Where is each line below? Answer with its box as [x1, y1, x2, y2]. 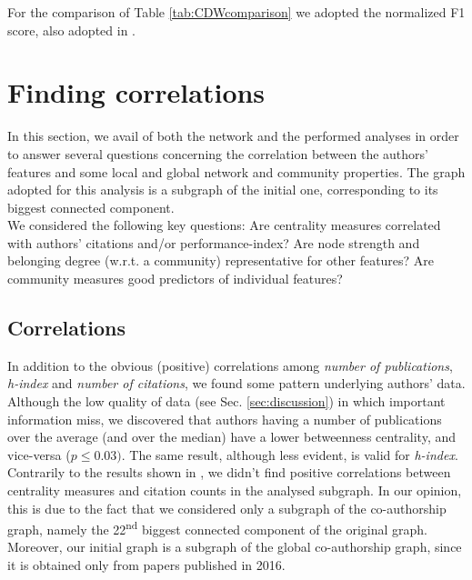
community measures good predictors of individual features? [7, 269, 343, 288]
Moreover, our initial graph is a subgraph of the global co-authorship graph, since [7, 537, 462, 556]
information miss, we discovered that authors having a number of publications [7, 409, 442, 428]
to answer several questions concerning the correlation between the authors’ [7, 144, 428, 163]
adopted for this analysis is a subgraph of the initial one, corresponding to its [7, 180, 438, 199]
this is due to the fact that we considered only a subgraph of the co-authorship [7, 498, 447, 517]
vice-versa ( [7, 445, 71, 464]
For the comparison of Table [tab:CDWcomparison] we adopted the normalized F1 [7, 3, 466, 21]
